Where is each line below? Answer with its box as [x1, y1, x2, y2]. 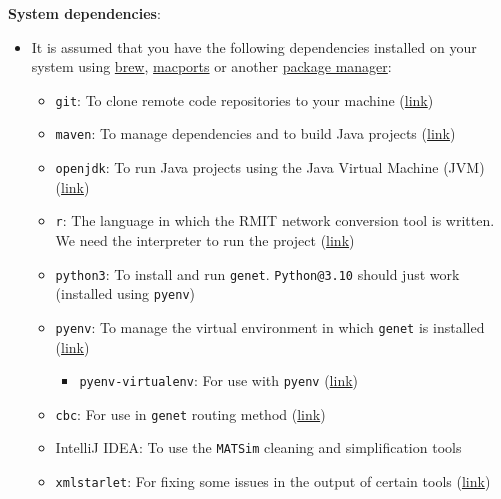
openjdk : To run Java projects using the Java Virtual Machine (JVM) [55, 157, 485, 178]
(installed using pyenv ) [55, 283, 196, 304]
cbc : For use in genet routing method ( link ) [55, 403, 326, 424]
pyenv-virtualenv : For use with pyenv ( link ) [79, 370, 359, 391]
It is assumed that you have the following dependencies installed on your [31, 36, 477, 57]
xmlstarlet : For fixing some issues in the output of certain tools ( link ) [55, 471, 491, 492]
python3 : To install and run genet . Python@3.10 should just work [55, 263, 460, 284]
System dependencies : [8, 3, 161, 23]
